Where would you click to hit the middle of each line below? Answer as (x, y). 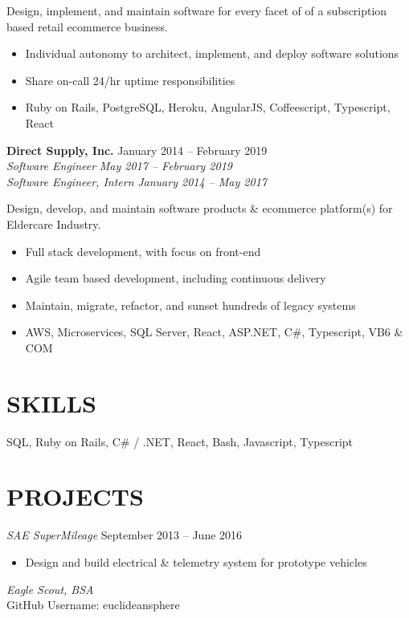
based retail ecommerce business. (88, 26)
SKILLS (51, 403)
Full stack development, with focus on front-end (143, 251)
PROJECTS (75, 496)
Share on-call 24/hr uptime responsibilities (130, 80)
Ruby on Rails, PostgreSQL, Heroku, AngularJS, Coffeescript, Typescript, (208, 107)
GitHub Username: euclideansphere (93, 605)
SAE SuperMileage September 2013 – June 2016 (125, 535)
